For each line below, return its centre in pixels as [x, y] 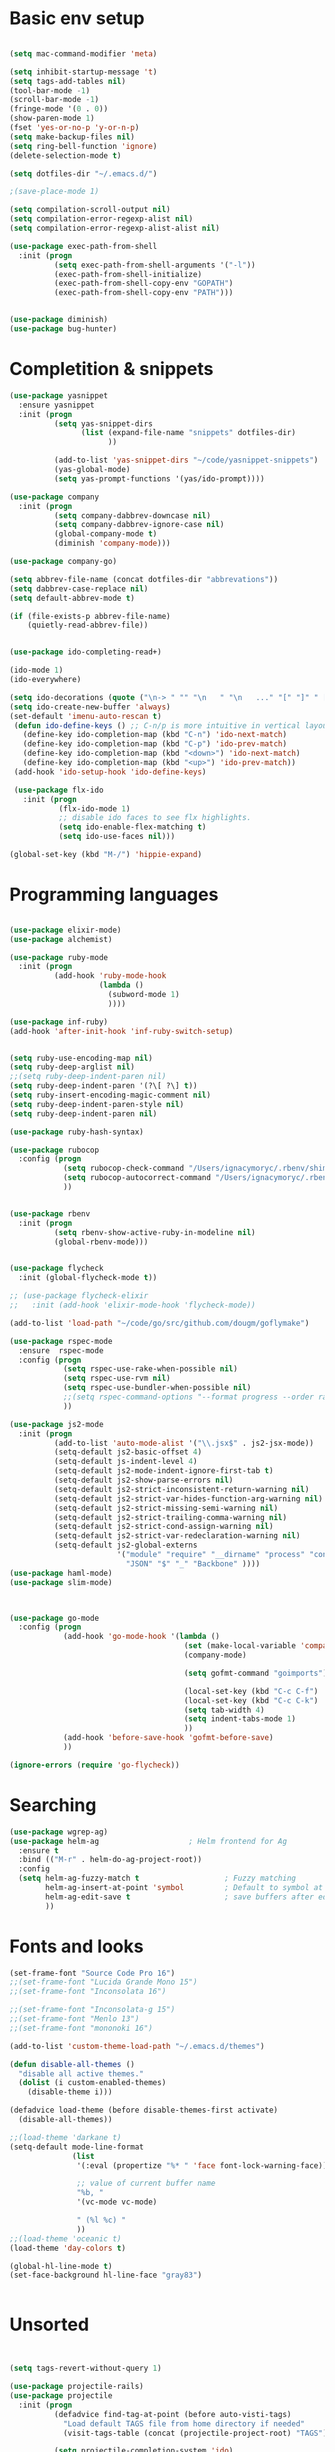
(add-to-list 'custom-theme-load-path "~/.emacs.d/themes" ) [137, 2046]
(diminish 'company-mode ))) [112, 543]
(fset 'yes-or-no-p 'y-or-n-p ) [74, 128]
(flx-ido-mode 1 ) [94, 808]
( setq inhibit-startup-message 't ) [83, 72]
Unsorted [49, 2324]
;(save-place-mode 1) [54, 192]
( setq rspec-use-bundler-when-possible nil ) [157, 1388]
